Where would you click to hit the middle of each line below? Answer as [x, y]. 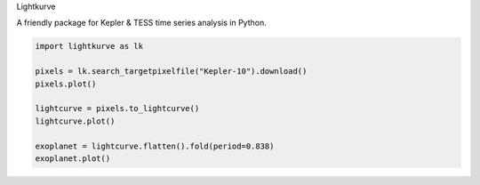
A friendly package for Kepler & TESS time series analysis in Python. [141, 23]
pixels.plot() [66, 84]
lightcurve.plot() [75, 121]
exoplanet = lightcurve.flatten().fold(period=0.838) [155, 146]
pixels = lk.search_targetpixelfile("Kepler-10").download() [171, 72]
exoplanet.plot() [73, 158]
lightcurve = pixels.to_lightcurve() [117, 109]
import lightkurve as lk [89, 46]
